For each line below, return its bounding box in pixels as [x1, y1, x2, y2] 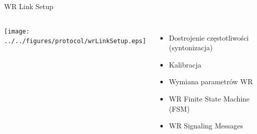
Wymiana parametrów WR [168, 76, 253, 87]
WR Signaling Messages [168, 120, 243, 131]
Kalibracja [168, 59, 202, 70]
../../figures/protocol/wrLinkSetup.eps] [4, 38, 147, 45]
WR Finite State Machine [168, 93, 250, 104]
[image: [4, 27, 30, 35]
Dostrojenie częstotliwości [168, 32, 249, 43]
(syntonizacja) [168, 42, 213, 53]
